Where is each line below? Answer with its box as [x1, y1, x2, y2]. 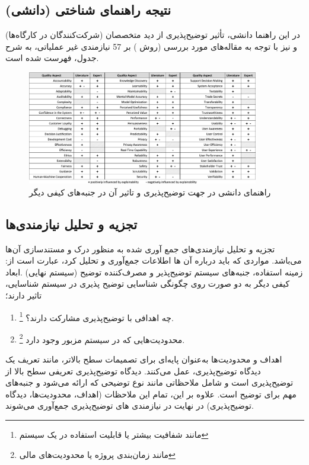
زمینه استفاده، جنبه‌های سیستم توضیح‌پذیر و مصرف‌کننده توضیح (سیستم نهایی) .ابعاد [5, 265, 303, 278]
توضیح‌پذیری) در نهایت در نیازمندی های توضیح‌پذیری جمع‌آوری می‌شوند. [5, 399, 254, 412]
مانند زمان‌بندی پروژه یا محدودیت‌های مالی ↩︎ [19, 448, 176, 460]
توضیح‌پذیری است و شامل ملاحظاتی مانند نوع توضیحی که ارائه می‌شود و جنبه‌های [5, 376, 294, 389]
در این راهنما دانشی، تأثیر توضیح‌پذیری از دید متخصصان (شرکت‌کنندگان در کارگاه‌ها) [5, 28, 300, 41]
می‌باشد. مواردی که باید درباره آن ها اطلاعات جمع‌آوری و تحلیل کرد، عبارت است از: [5, 254, 302, 267]
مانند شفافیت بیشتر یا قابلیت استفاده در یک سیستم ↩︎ [19, 428, 209, 440]
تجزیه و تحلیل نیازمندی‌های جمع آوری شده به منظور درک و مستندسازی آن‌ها [5, 242, 275, 255]
